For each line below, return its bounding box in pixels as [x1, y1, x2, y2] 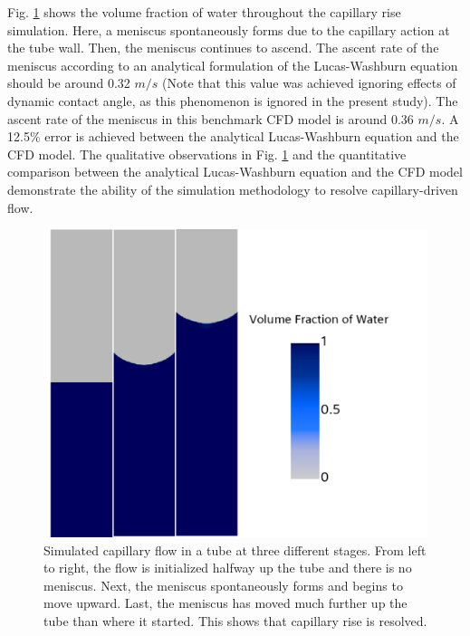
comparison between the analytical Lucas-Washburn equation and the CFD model [7, 162, 463, 181]
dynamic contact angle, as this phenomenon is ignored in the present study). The [7, 91, 458, 110]
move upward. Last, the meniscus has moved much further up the [43, 593, 408, 612]
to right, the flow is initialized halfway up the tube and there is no [43, 558, 412, 577]
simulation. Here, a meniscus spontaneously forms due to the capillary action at [7, 20, 450, 39]
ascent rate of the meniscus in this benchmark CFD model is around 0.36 [7, 109, 414, 128]
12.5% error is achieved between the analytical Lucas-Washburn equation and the [7, 127, 459, 146]
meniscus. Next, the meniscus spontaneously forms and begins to [43, 575, 403, 594]
